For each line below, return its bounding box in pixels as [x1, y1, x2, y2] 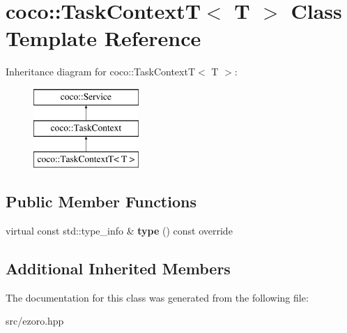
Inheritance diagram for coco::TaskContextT [6, 64, 196, 79]
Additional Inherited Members [6, 258, 231, 279]
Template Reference [6, 24, 201, 52]
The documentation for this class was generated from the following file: [6, 290, 309, 304]
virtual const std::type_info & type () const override [6, 223, 233, 238]
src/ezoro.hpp [6, 313, 64, 328]
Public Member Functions [6, 191, 196, 212]
